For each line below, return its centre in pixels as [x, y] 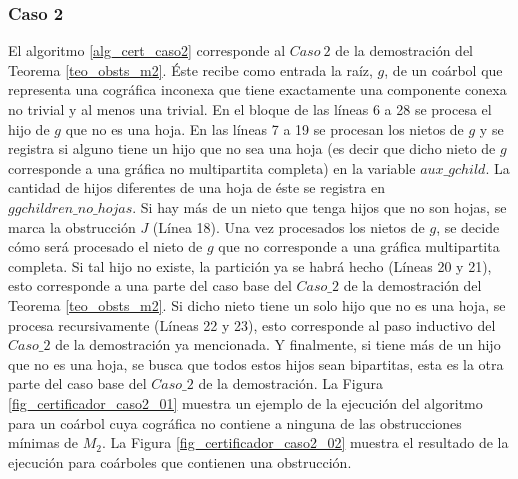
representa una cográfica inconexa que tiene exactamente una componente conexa [257, 89]
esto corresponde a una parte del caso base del [150, 285]
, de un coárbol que [443, 69]
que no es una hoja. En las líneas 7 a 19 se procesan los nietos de [264, 128]
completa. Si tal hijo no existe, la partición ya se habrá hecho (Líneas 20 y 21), [250, 265]
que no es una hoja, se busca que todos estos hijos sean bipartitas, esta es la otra [256, 363]
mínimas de [43, 442]
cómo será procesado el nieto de [105, 246]
